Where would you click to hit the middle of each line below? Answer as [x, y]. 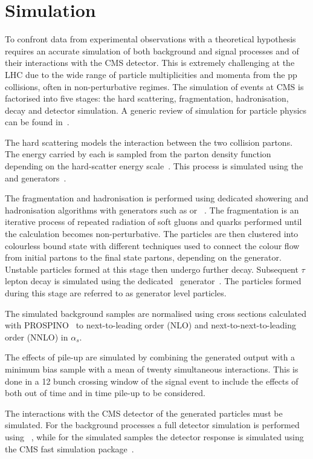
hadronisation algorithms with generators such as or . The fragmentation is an [152, 210]
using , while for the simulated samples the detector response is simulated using [154, 436]
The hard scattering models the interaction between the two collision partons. [149, 142]
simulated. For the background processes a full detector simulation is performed [152, 425]
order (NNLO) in [37, 337]
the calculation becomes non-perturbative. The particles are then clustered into [152, 234]
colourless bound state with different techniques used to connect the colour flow [152, 245]
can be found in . [37, 122]
